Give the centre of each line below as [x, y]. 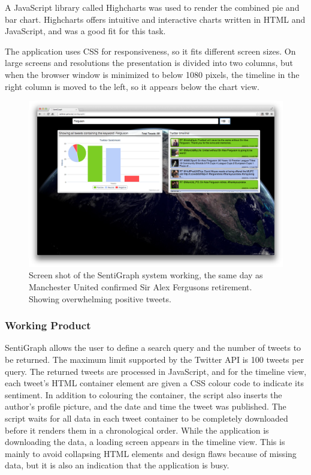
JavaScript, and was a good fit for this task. [85, 31]
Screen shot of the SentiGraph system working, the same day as [146, 275]
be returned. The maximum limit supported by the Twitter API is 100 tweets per [155, 359]
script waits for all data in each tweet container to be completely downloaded [147, 418]
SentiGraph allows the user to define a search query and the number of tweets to [153, 348]
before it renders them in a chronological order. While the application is [137, 430]
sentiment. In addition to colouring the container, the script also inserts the [144, 394]
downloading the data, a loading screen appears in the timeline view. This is [145, 442]
